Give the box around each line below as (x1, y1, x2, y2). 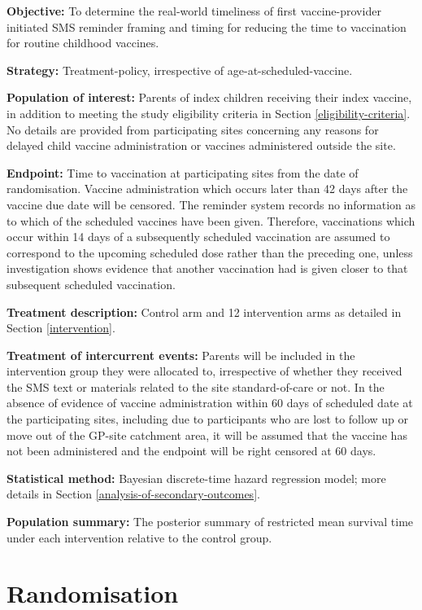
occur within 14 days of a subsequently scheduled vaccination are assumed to (7, 228, 390, 245)
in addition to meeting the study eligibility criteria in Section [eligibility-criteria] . (7, 104, 411, 121)
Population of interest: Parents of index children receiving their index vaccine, (7, 89, 412, 106)
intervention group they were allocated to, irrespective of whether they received (7, 362, 402, 380)
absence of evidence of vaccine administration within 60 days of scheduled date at (7, 394, 413, 411)
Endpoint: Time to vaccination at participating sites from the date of (7, 164, 359, 181)
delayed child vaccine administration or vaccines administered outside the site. (7, 137, 396, 154)
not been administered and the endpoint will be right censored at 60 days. (7, 442, 376, 459)
